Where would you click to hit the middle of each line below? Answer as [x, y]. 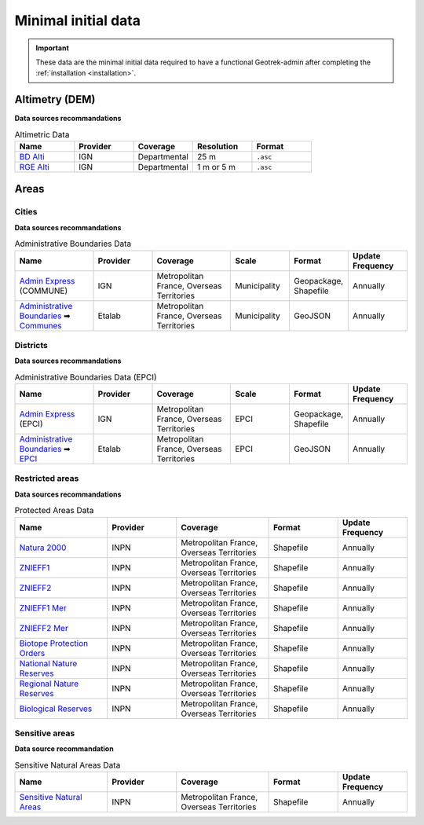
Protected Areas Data [54, 511]
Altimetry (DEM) [55, 99]
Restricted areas [47, 478]
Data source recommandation [64, 749]
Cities [26, 212]
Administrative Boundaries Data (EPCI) [86, 377]
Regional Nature [49, 684]
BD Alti [32, 157]
